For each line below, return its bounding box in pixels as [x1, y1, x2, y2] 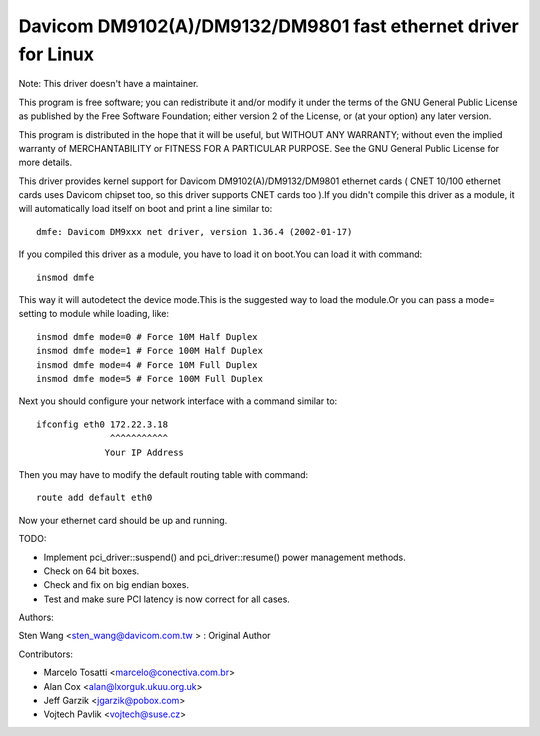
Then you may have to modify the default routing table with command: [18, 468, 309, 480]
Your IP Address [104, 446, 185, 458]
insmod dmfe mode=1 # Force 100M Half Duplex [36, 345, 264, 357]
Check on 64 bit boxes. [43, 565, 140, 577]
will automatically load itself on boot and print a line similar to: [18, 203, 273, 215]
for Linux [18, 43, 95, 65]
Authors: [18, 611, 54, 624]
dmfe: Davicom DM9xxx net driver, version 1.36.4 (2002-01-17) [36, 226, 353, 237]
